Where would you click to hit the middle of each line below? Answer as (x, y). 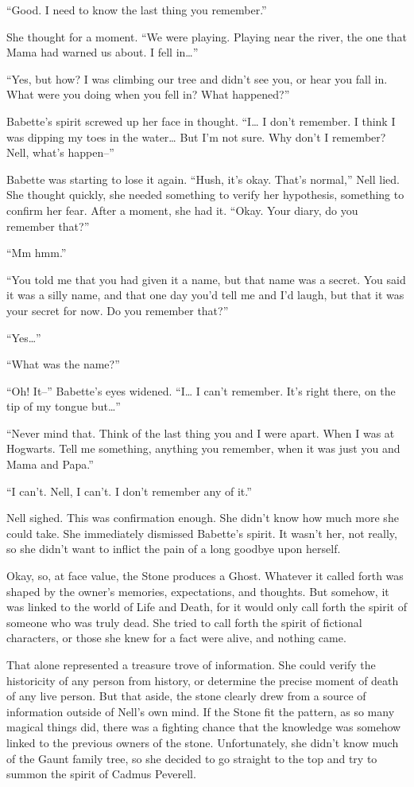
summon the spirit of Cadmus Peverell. (101, 774)
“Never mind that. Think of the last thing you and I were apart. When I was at (201, 432)
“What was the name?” (63, 364)
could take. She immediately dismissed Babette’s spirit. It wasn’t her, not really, (202, 533)
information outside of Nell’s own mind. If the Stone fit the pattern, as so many (201, 711)
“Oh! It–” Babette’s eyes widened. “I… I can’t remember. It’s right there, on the (201, 390)
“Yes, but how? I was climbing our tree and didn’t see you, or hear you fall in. (197, 78)
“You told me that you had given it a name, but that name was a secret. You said (206, 279)
